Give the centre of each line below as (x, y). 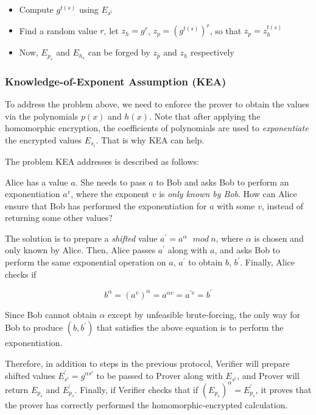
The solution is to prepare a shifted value (81, 238)
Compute (36, 9)
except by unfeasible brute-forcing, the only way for (204, 314)
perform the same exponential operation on (86, 262)
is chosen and (279, 238)
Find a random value (58, 30)
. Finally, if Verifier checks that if (136, 389)
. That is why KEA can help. (150, 139)
